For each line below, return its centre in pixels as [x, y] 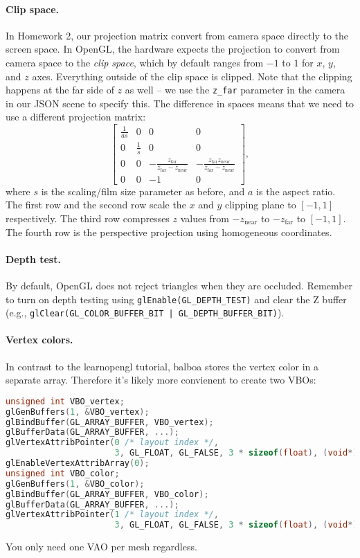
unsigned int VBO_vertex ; [65, 401]
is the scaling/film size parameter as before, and [143, 191]
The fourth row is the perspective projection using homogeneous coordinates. [169, 232]
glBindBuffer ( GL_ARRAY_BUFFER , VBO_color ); [107, 494]
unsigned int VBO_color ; [63, 473]
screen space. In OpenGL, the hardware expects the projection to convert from [173, 49]
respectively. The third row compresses [88, 218]
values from [205, 218]
